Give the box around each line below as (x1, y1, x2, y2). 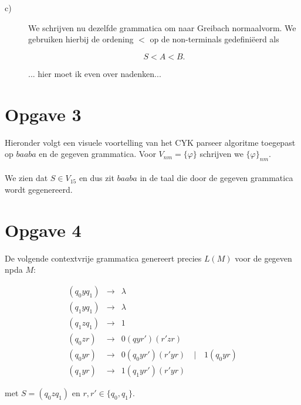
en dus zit (79, 172, 114, 184)
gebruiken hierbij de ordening (28, 33, 134, 45)
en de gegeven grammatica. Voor (39, 148, 156, 160)
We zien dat (5, 172, 48, 184)
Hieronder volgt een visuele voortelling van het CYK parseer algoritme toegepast (5, 136, 296, 148)
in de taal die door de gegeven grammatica (140, 172, 293, 184)
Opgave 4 (5, 217, 82, 242)
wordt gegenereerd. (5, 183, 73, 196)
